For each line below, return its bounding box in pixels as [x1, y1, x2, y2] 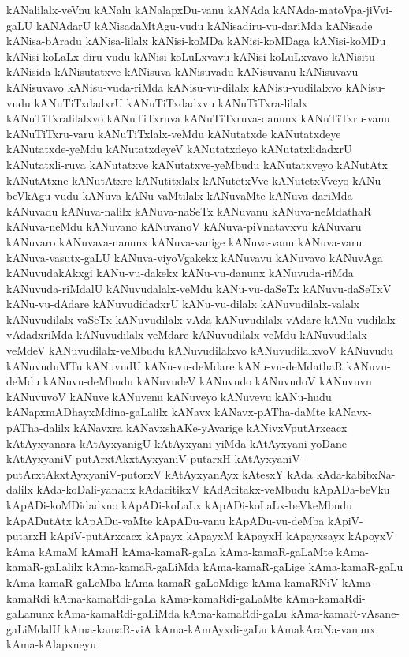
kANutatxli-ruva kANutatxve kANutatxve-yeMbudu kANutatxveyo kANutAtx [6, 156, 388, 172]
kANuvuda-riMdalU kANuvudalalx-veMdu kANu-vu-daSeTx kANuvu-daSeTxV [6, 280, 392, 296]
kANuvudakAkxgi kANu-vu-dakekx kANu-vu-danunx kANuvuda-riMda [6, 265, 354, 281]
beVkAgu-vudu [6, 187, 79, 204]
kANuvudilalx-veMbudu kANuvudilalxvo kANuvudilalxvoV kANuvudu [49, 342, 393, 359]
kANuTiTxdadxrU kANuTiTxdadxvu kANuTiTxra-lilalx [34, 94, 308, 111]
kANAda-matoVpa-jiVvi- [273, 2, 392, 17]
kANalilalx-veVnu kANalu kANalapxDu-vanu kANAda [6, 2, 270, 17]
